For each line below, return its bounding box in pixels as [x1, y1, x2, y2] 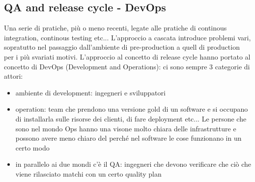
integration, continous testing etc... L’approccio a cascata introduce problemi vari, [4, 32, 251, 42]
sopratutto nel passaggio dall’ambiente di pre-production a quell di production [4, 42, 240, 52]
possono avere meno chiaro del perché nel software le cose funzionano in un [15, 133, 242, 143]
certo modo [15, 142, 50, 152]
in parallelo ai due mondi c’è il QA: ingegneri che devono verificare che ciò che [15, 159, 252, 169]
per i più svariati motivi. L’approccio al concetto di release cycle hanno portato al [4, 51, 251, 61]
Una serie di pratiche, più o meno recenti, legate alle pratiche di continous [4, 23, 227, 33]
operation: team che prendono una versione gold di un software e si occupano [15, 104, 248, 114]
